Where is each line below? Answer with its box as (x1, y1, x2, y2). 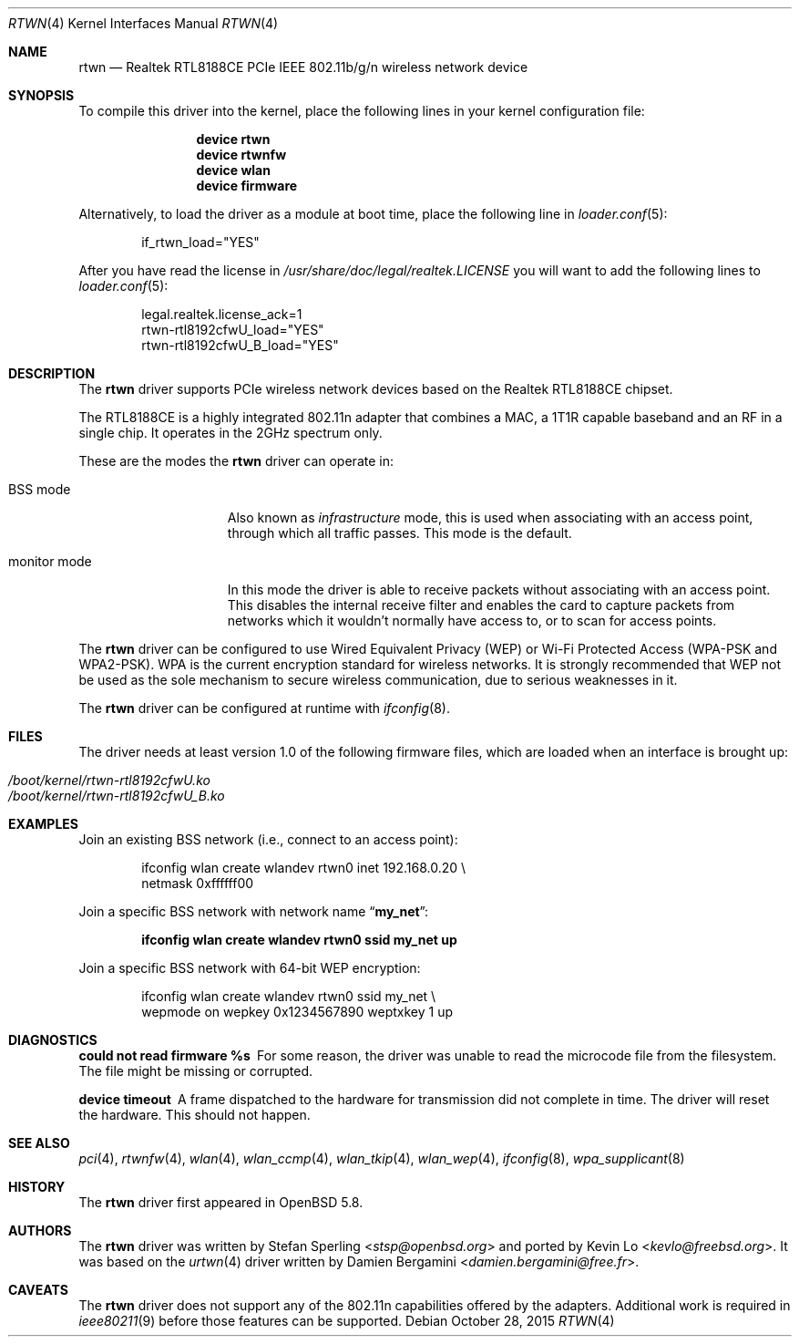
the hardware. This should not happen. (78, 1107, 311, 1122)
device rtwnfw (196, 147, 287, 162)
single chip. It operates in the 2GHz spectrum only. (78, 425, 383, 440)
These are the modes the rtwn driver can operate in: (78, 453, 394, 469)
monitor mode (8, 553, 92, 569)
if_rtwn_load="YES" (141, 234, 260, 250)
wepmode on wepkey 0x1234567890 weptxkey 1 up (141, 1004, 453, 1019)
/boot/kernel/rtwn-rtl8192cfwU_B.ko (8, 788, 225, 803)
